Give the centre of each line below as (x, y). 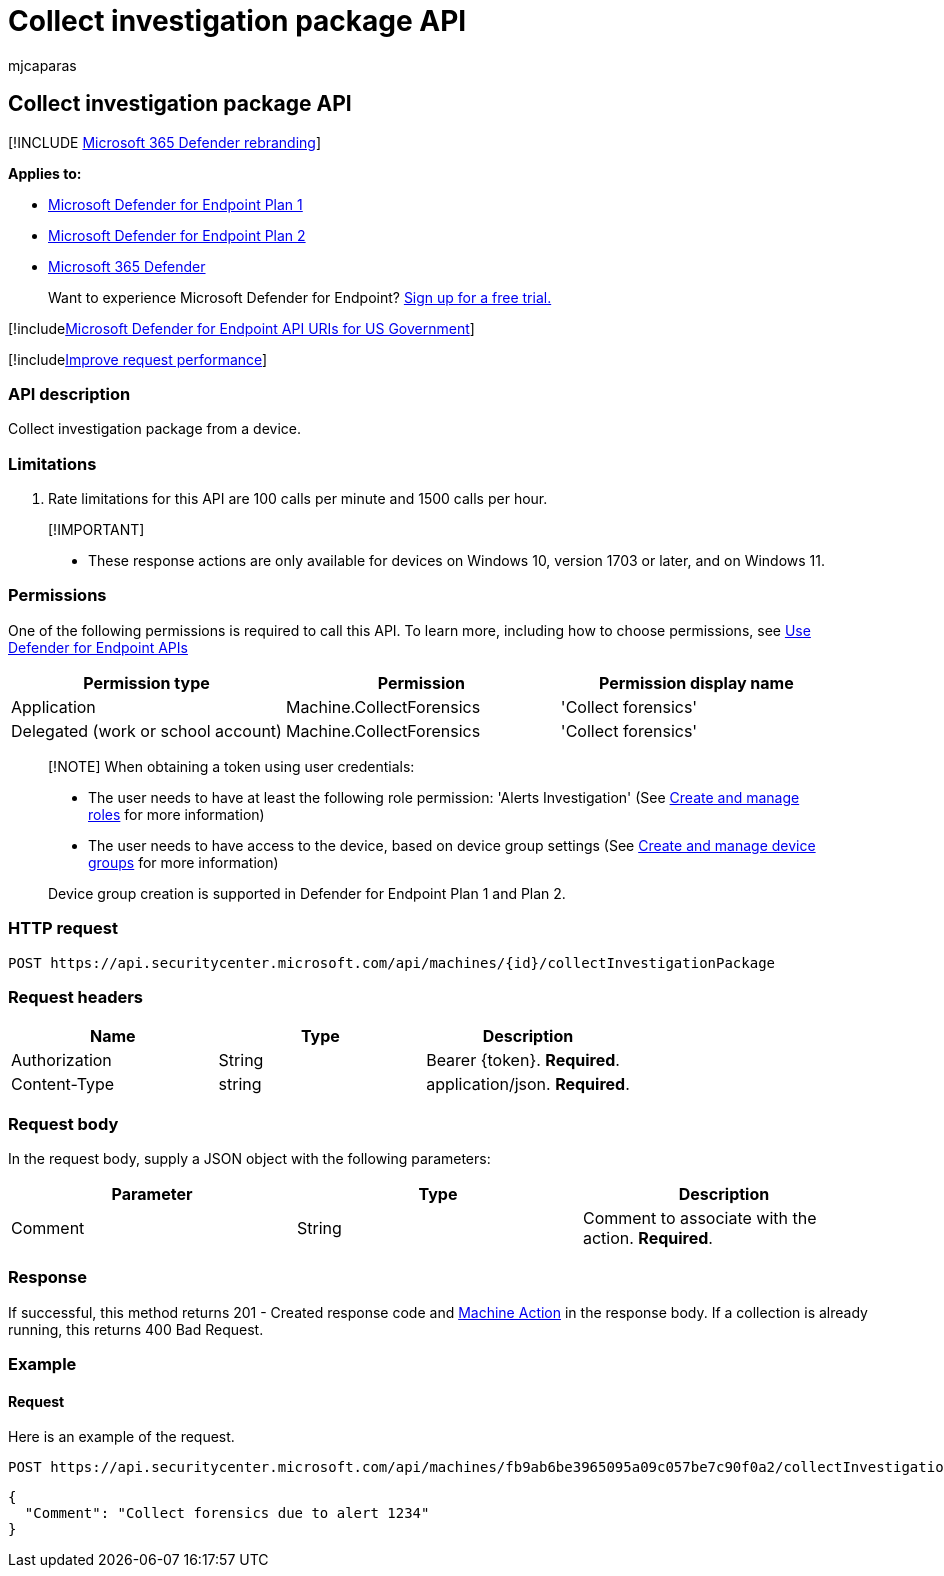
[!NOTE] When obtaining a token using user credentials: (231, 766)
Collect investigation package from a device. (155, 429)
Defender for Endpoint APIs (98, 647)
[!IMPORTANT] (96, 530)
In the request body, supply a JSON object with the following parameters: (249, 1159)
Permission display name (696, 682)
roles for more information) (176, 814)
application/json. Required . (528, 1084)
